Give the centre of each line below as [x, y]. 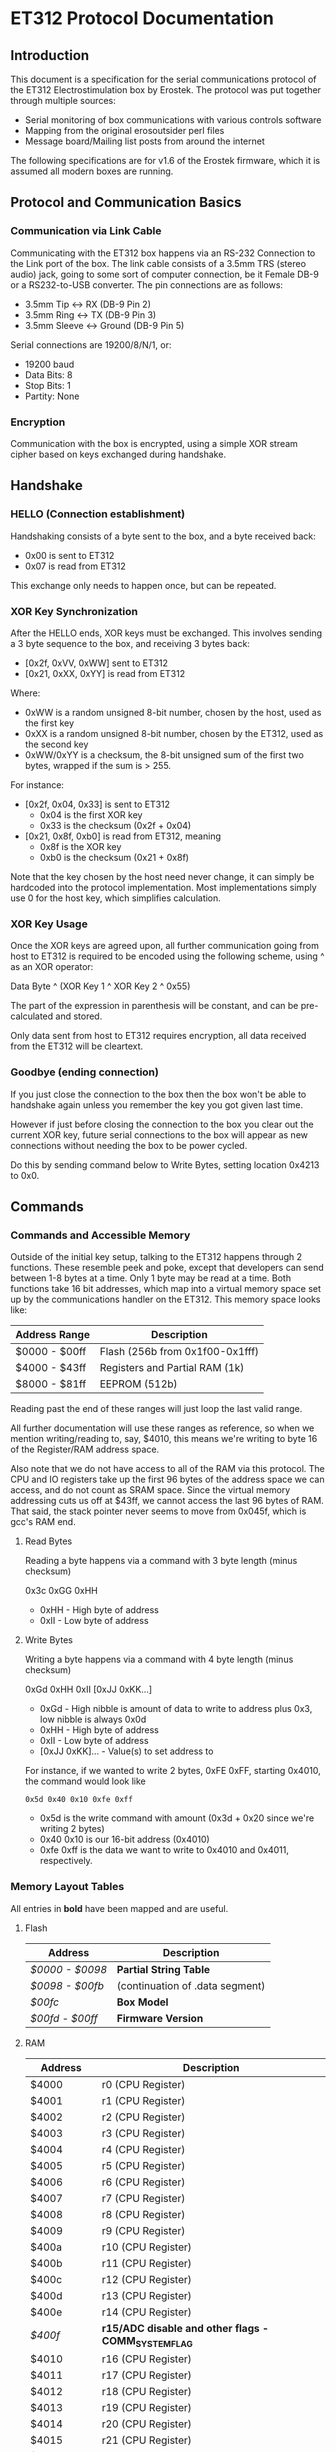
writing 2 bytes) [72, 1829]
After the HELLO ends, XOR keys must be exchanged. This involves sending [166, 633]
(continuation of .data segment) [191, 1985]
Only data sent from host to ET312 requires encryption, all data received [158, 1036]
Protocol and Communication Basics [126, 202]
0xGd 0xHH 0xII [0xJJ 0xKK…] [88, 1689]
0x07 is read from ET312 [75, 566]
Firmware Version [160, 2018]
